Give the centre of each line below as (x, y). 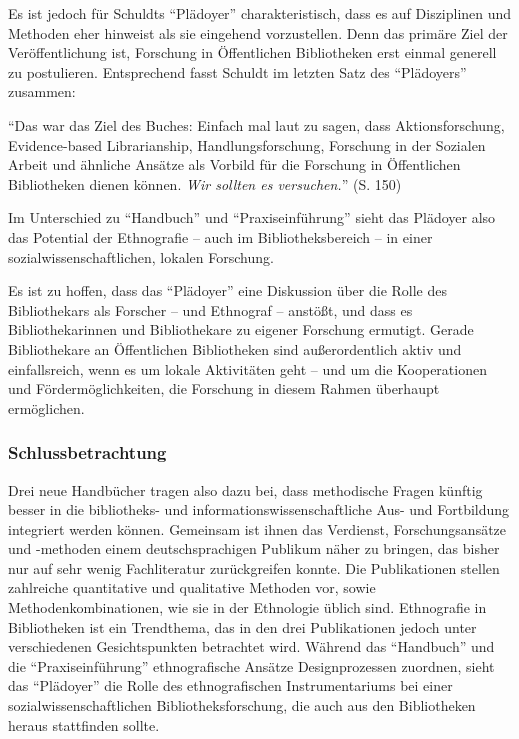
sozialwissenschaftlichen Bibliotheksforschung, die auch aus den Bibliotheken (242, 705)
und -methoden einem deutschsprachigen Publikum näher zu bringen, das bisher (254, 548)
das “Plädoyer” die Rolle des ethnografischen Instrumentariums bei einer (230, 685)
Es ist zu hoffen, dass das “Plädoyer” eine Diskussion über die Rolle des (228, 290)
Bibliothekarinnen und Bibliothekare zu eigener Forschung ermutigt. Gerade (241, 329)
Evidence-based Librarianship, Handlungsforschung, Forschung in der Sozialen (247, 144)
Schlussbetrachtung (87, 452)
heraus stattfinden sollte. (84, 724)
